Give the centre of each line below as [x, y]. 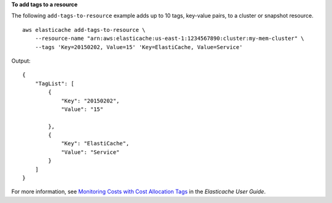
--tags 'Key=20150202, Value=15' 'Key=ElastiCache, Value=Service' [139, 47]
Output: [21, 61]
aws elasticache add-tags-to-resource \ [84, 30]
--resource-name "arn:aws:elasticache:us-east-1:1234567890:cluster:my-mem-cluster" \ [169, 39]
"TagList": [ [54, 83]
